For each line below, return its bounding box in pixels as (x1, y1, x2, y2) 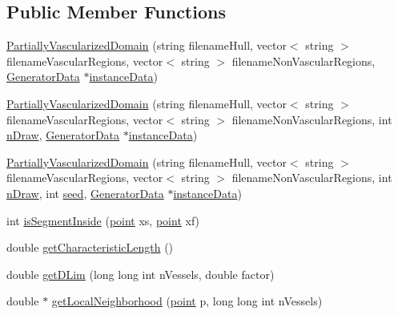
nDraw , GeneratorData (6, 127, 120, 143)
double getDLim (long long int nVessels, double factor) (6, 265, 275, 282)
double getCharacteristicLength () (6, 239, 174, 256)
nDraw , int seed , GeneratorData (6, 184, 164, 201)
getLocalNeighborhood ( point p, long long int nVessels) (51, 293, 323, 309)
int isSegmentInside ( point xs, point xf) (6, 212, 200, 228)
